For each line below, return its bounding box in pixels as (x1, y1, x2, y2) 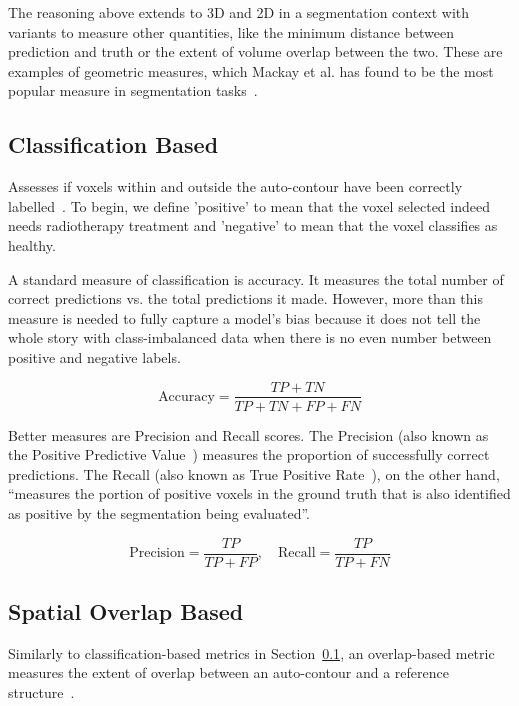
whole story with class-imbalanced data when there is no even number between (8, 327, 492, 348)
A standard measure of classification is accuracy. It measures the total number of (8, 268, 504, 289)
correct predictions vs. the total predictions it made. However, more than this (8, 288, 483, 309)
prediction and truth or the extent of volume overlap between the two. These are (8, 41, 503, 62)
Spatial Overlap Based (8, 596, 244, 626)
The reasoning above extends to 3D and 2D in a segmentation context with (8, 2, 470, 22)
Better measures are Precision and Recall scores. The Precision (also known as (8, 424, 489, 445)
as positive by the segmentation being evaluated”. (8, 502, 310, 523)
